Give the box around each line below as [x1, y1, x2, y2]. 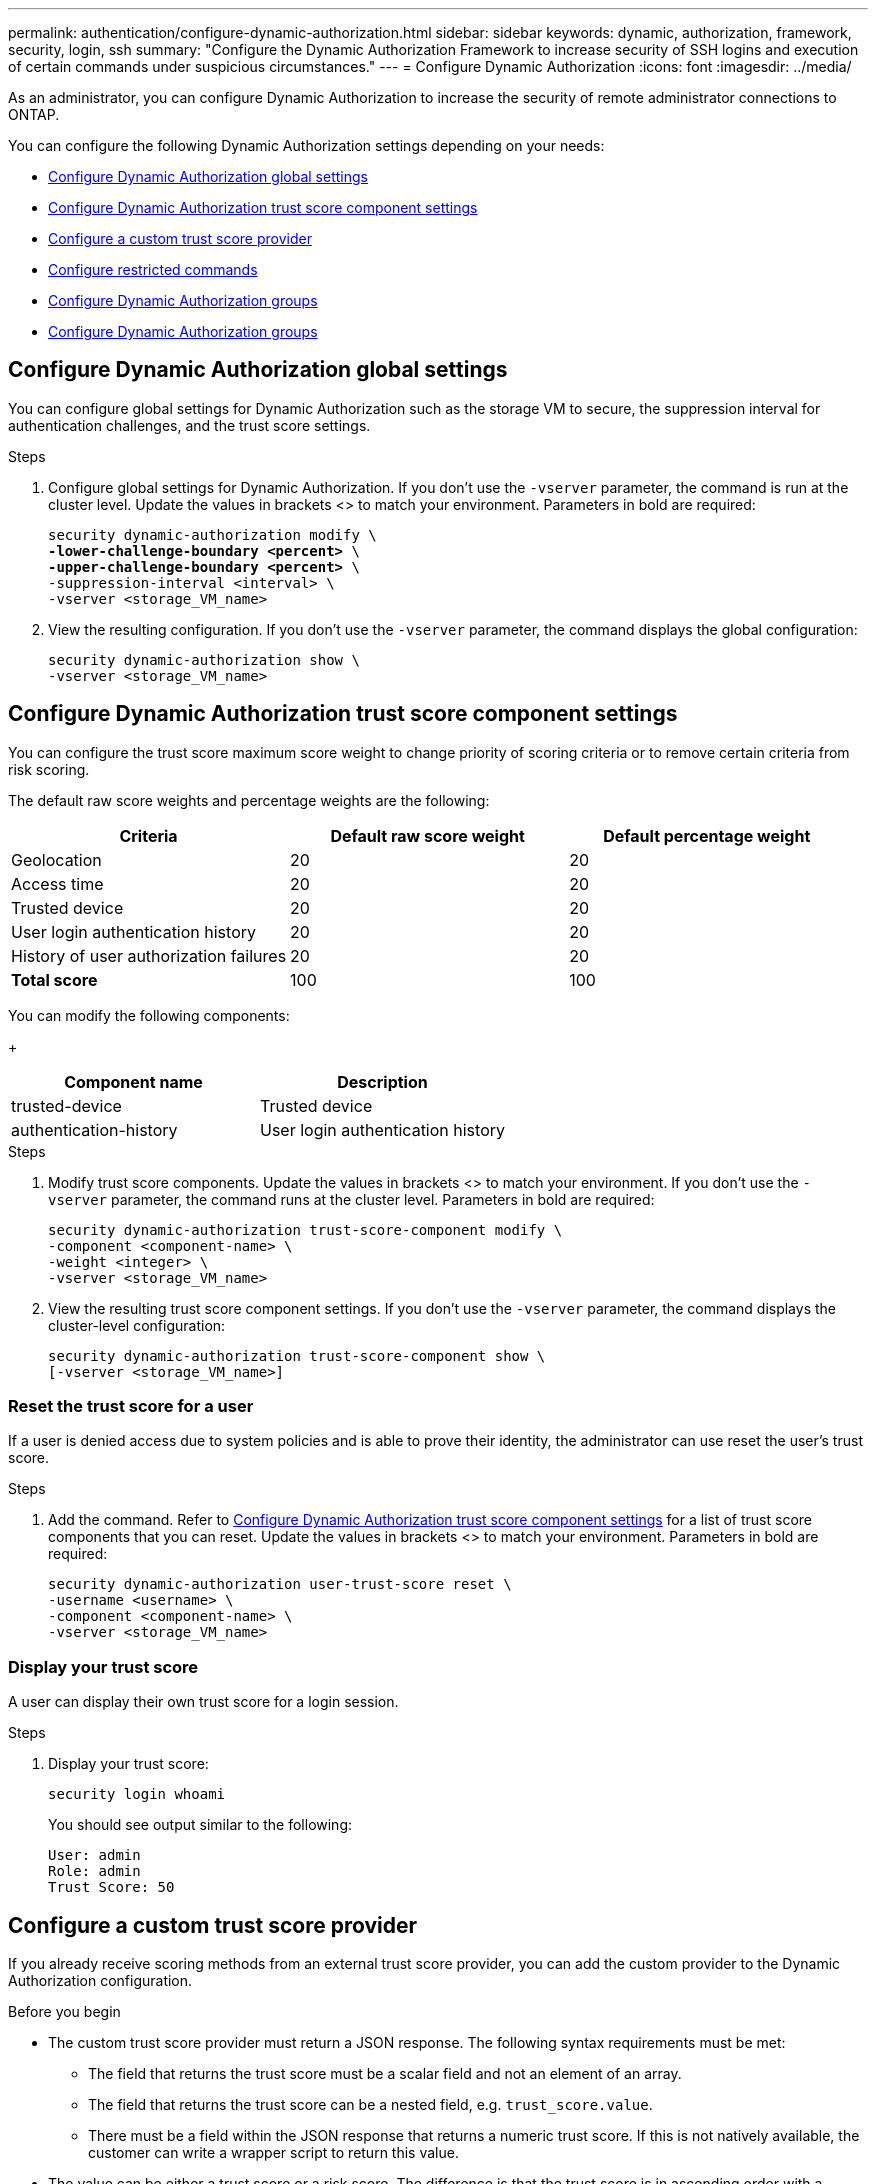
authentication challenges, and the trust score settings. [8, 416, 371, 434]
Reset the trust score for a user [8, 1396, 254, 1417]
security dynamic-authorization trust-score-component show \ [48, 1347, 546, 1364]
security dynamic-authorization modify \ [48, 526, 377, 543]
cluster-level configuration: [48, 1316, 226, 1334]
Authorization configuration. [8, 1972, 193, 1990]
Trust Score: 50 [48, 1879, 175, 1896]
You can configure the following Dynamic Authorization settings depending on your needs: [8, 137, 605, 154]
